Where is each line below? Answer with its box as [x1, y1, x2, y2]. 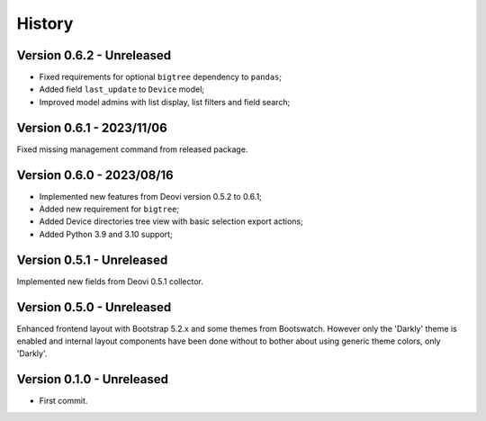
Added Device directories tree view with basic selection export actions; [39, 216, 303, 227]
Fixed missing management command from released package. [16, 144, 248, 155]
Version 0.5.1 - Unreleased [16, 252, 168, 267]
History [16, 13, 74, 33]
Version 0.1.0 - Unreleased [16, 372, 168, 387]
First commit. [39, 396, 88, 407]
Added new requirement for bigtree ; [39, 203, 180, 215]
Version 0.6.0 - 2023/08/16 [16, 167, 175, 183]
